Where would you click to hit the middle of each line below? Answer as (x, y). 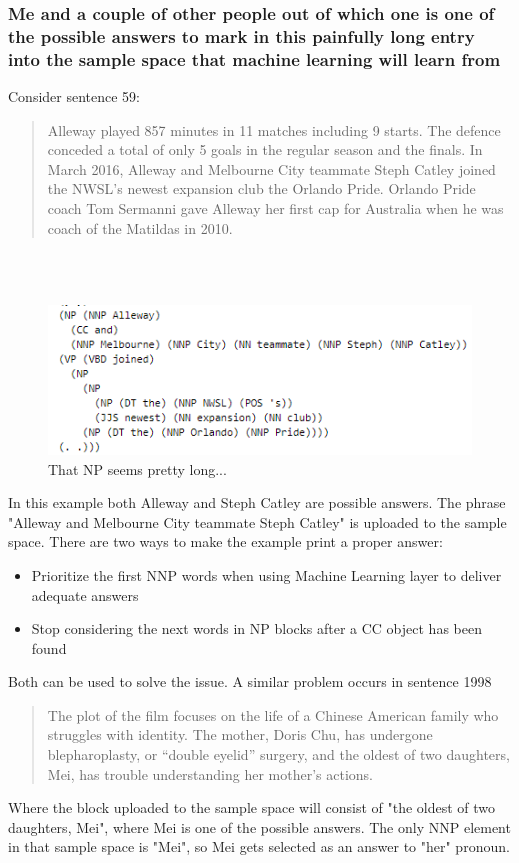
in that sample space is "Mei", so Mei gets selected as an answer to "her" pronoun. (259, 846)
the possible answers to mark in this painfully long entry (241, 35)
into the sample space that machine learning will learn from (254, 58)
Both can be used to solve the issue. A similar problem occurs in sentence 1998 (250, 681)
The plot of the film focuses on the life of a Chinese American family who (273, 714)
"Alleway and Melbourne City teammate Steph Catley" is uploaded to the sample (257, 521)
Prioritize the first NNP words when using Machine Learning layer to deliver (266, 574)
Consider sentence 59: (74, 96)
